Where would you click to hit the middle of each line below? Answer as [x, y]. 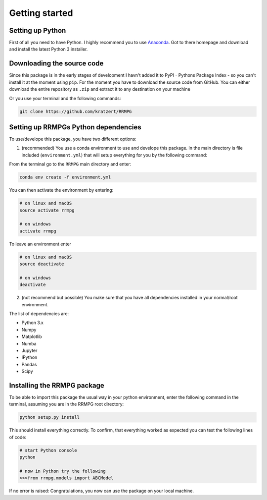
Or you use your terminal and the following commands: [65, 98]
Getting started [41, 13]
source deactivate [42, 264]
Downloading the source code [56, 64]
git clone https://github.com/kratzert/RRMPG [76, 111]
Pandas [29, 364]
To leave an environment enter [40, 244]
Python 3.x [33, 323]
